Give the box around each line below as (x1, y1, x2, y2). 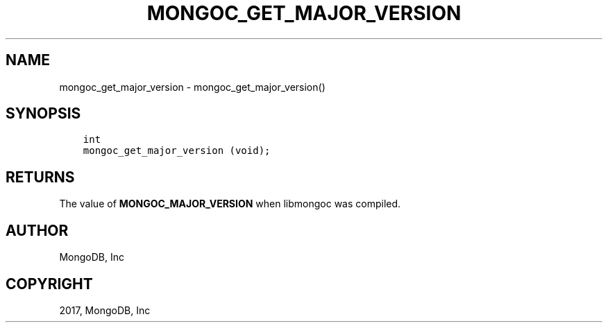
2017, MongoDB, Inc (59, 304, 151, 316)
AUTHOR (6, 221, 69, 239)
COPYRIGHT (6, 275, 93, 293)
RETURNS (6, 168, 75, 186)
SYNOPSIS (6, 105, 81, 123)
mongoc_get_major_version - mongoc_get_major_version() (59, 80, 326, 93)
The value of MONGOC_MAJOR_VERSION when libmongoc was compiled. (59, 198, 401, 210)
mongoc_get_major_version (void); (83, 145, 271, 157)
